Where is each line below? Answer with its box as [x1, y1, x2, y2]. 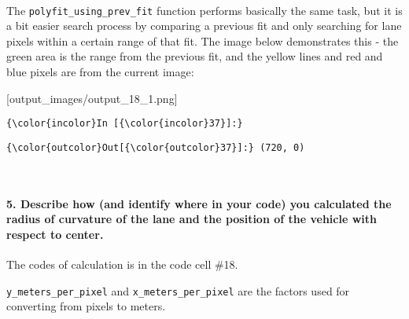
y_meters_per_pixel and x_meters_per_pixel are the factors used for [6, 282, 350, 299]
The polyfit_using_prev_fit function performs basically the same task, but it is [6, 2, 403, 18]
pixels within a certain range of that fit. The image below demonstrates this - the [6, 32, 399, 49]
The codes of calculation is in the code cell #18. [6, 256, 238, 273]
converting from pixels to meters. [6, 298, 166, 314]
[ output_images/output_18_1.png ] [6, 90, 178, 106]
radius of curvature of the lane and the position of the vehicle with [6, 211, 378, 227]
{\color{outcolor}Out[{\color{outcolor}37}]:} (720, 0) [6, 141, 305, 153]
